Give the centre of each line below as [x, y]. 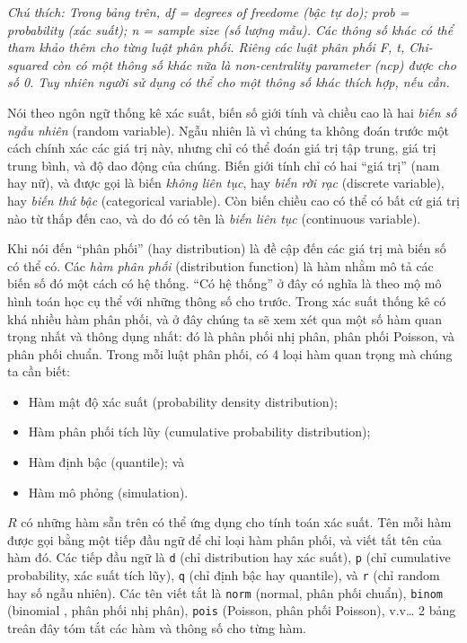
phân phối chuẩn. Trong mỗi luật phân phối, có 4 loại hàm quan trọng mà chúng [230, 353]
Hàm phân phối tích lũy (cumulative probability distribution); [199, 432]
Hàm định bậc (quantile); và [106, 462]
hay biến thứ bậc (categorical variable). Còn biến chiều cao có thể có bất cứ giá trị [233, 200]
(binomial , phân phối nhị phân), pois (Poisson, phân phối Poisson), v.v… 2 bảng [232, 610]
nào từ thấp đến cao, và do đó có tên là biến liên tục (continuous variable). [214, 218]
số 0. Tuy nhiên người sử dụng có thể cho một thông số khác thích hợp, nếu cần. [229, 82]
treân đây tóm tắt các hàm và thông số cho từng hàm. [157, 628]
